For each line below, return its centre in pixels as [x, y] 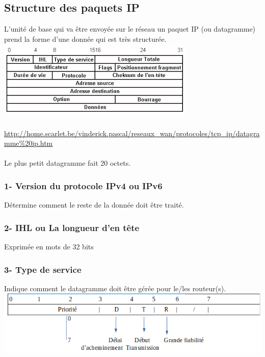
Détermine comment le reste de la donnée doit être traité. [94, 205]
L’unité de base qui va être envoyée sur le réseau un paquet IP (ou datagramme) [130, 29]
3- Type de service [43, 269]
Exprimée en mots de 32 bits [49, 246]
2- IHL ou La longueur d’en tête [72, 227]
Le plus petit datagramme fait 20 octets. [68, 163]
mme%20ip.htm [29, 143]
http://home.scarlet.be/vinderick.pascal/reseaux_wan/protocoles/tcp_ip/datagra [132, 133]
